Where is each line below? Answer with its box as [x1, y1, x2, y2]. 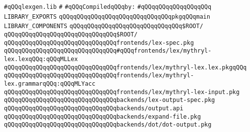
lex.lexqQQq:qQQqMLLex [4, 55, 78, 63]
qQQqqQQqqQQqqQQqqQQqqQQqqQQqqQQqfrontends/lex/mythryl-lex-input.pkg [4, 88, 240, 96]
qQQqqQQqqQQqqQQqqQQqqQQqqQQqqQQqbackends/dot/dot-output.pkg [4, 121, 212, 129]
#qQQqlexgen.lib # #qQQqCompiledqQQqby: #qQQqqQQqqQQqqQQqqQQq [4, 3, 212, 10]
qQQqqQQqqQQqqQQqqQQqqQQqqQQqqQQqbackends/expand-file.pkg [4, 113, 201, 120]
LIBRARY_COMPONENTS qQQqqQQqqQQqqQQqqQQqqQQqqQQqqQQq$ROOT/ [4, 23, 203, 30]
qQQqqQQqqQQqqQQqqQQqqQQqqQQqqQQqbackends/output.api [4, 104, 184, 112]
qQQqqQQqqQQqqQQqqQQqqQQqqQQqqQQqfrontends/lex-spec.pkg [4, 39, 194, 46]
